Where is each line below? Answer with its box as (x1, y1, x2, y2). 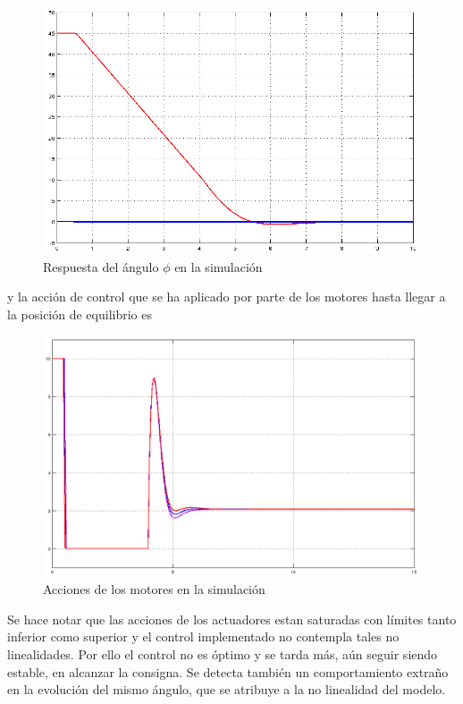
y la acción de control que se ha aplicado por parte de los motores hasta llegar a (7, 287, 446, 306)
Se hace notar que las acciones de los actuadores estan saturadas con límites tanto (7, 609, 457, 628)
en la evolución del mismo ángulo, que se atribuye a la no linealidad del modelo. (7, 680, 446, 699)
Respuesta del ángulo (43, 257, 159, 276)
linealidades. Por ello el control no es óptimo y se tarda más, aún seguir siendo (7, 644, 438, 663)
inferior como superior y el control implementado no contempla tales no (7, 627, 400, 646)
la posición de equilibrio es (7, 304, 152, 323)
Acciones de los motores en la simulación (43, 580, 265, 598)
